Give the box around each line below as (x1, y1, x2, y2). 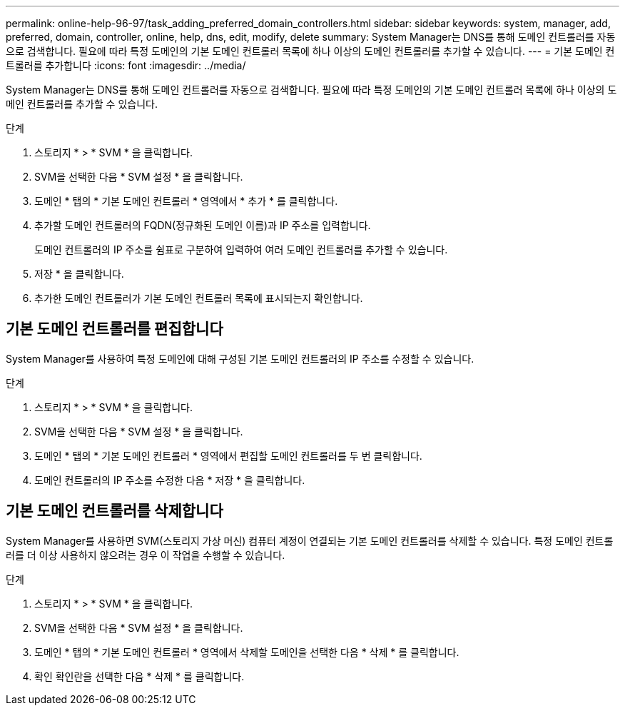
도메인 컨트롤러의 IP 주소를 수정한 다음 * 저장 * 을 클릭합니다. (34, 473, 305, 486)
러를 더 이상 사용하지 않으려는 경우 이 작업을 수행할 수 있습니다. (6, 548, 285, 561)
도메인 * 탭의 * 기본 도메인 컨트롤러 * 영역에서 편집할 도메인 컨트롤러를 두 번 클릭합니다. (34, 449, 422, 462)
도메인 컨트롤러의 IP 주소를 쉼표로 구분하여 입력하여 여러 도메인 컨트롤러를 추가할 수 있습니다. (34, 243, 448, 256)
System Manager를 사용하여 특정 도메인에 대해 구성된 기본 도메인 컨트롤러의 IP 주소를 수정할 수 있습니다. (6, 352, 474, 365)
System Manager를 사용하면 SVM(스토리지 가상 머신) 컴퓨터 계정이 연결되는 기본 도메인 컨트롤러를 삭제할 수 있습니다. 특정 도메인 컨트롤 (6, 534, 614, 547)
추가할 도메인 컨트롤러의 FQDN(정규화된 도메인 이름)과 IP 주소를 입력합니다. (34, 219, 371, 231)
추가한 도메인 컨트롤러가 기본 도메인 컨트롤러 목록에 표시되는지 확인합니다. (34, 292, 363, 304)
